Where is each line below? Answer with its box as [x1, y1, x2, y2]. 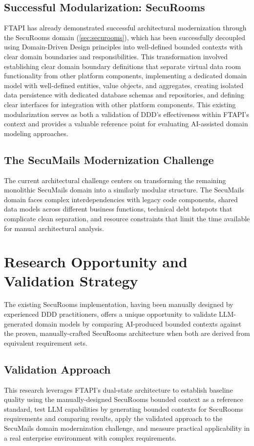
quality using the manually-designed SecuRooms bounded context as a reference [4, 394, 243, 404]
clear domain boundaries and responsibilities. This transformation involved [4, 51, 228, 61]
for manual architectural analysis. [4, 223, 104, 233]
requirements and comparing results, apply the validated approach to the [4, 413, 223, 423]
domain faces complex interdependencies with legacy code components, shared [4, 194, 238, 204]
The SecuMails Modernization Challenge [4, 152, 214, 167]
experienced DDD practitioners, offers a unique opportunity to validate [4, 309, 217, 319]
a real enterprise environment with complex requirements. [4, 432, 177, 443]
